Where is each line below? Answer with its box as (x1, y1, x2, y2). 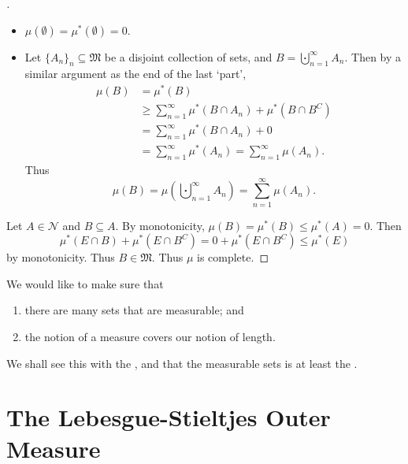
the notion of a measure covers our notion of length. (24, 329, 276, 345)
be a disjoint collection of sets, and (104, 48, 273, 65)
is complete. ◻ (196, 249, 269, 265)
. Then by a (344, 48, 402, 65)
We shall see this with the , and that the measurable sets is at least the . (6, 354, 358, 371)
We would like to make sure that (6, 275, 164, 291)
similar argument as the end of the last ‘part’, (24, 65, 247, 82)
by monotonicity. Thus (6, 249, 115, 265)
